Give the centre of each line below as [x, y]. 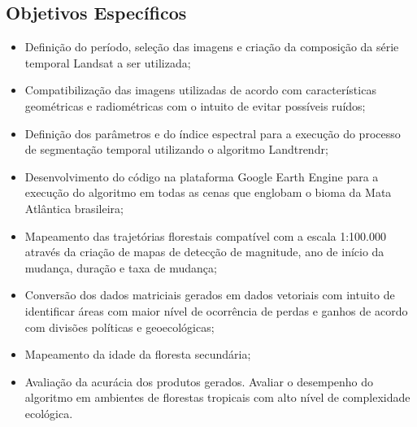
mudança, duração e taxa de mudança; [121, 267]
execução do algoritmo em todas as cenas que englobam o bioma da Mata [208, 192]
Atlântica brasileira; [74, 208]
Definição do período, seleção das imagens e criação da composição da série [212, 47]
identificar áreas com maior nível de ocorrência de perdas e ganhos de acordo [216, 310]
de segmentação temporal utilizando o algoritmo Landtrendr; [176, 149]
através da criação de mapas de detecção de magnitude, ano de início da [204, 252]
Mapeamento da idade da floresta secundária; [138, 354]
